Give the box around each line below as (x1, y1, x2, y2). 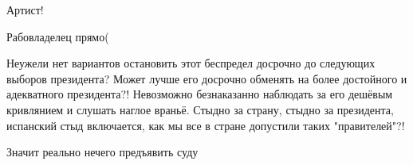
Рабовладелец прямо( (6, 28, 109, 44)
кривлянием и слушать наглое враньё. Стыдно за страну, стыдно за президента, (6, 101, 394, 117)
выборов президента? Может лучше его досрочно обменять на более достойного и (6, 70, 407, 86)
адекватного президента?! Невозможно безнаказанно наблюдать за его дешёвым (6, 86, 393, 102)
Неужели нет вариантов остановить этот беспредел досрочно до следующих (6, 55, 376, 71)
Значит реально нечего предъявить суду (6, 144, 199, 160)
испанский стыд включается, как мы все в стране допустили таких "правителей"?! (6, 117, 405, 133)
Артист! (6, 2, 44, 17)
